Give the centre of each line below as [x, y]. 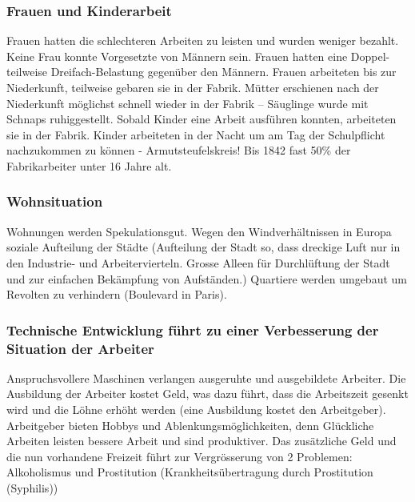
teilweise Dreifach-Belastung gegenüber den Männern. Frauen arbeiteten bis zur [202, 72]
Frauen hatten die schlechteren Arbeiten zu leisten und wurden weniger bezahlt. [203, 40]
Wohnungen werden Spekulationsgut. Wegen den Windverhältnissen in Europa [199, 231]
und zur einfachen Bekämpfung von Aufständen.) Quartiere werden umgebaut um [207, 278]
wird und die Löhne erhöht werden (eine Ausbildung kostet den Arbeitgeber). [196, 410]
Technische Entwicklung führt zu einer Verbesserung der [193, 329]
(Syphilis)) [32, 488]
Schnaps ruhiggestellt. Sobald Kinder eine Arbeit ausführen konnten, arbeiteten [202, 119]
